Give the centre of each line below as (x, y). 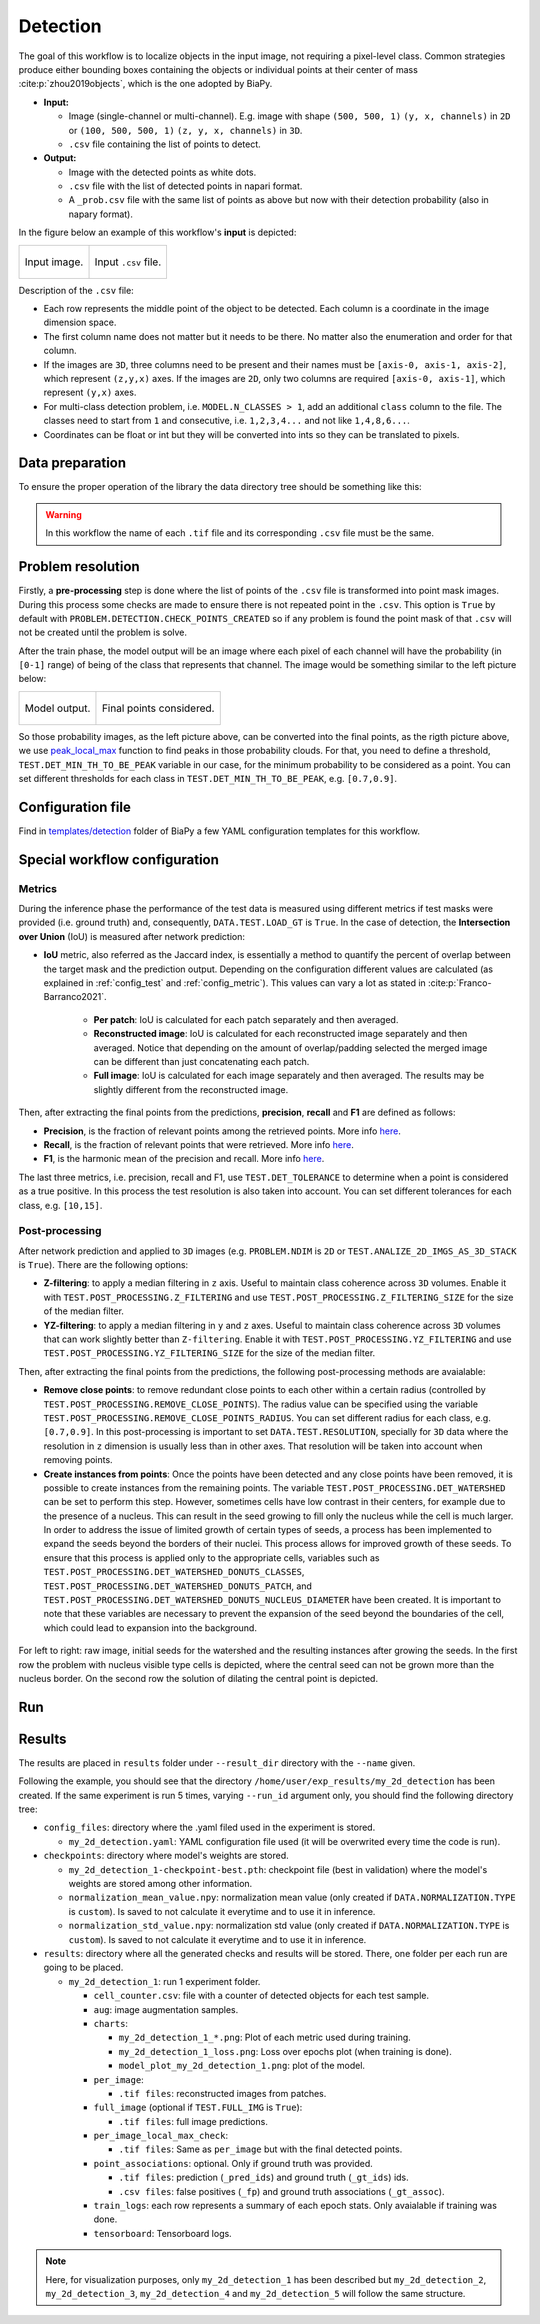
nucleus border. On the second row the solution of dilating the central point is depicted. (198, 1678)
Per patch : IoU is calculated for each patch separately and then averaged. (246, 1019)
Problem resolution (79, 566)
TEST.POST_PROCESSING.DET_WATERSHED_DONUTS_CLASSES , (174, 1572)
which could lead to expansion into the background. (150, 1627)
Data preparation (72, 463)
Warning (63, 514)
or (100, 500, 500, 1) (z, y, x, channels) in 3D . (185, 130)
